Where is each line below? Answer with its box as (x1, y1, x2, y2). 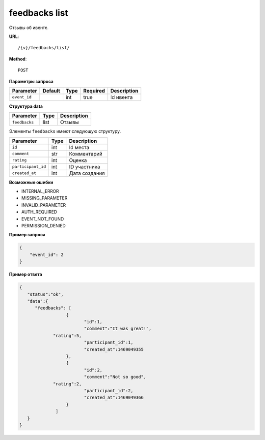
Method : (9, 56, 27, 62)
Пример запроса (9, 232, 46, 238)
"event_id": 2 (29, 251, 64, 257)
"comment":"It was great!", (84, 326, 152, 332)
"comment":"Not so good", (84, 374, 147, 380)
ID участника (69, 163, 101, 170)
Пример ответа (9, 271, 43, 278)
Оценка (69, 157, 87, 163)
